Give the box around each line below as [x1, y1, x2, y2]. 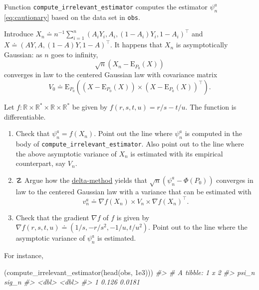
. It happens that [110, 39, 163, 50]
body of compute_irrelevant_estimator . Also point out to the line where [15, 139, 244, 149]
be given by [72, 102, 108, 112]
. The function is [185, 102, 237, 112]
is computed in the [185, 128, 243, 139]
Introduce [4, 28, 33, 39]
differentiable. [4, 111, 46, 122]
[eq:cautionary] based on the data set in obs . [4, 11, 140, 22]
